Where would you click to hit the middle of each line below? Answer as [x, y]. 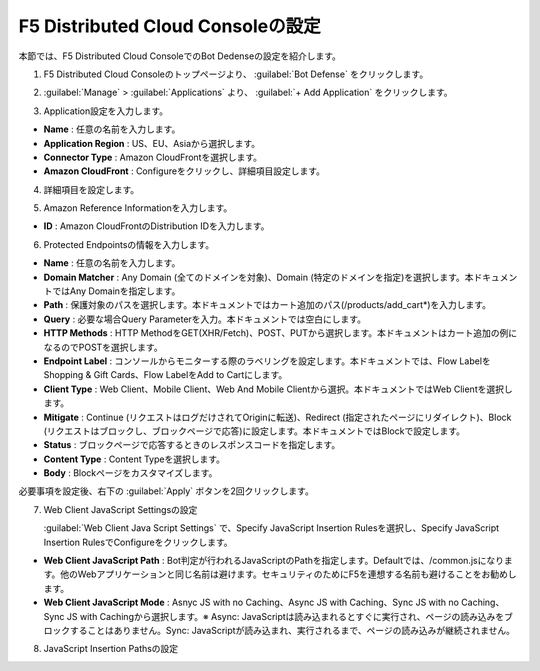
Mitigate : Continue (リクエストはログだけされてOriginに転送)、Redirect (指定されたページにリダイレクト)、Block [277, 417]
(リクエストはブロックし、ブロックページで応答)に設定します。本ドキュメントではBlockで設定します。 [254, 431]
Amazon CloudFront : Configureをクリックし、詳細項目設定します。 [184, 171]
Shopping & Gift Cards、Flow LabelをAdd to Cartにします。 [165, 375]
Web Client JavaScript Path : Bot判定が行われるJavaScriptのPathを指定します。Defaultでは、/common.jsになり [274, 561]
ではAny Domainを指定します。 [116, 291]
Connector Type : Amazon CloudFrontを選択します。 [153, 157]
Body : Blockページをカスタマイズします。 [130, 473]
